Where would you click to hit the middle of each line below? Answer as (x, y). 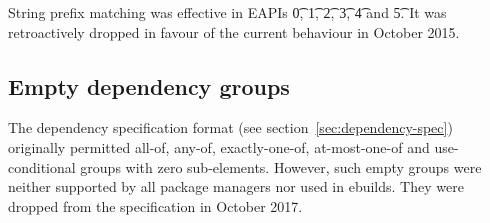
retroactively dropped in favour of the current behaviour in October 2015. (234, 31)
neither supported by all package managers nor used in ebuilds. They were (236, 186)
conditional (42, 166)
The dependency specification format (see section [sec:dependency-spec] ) (230, 127)
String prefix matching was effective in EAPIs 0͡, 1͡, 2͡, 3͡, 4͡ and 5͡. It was (227, 12)
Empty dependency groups (149, 85)
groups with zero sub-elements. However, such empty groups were (281, 166)
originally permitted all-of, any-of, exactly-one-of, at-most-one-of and (219, 146)
